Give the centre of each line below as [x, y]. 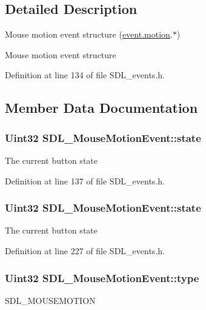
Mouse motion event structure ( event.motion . [89, 34]
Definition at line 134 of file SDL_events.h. [85, 75]
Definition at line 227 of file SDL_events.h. [85, 250]
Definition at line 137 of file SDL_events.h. [85, 180]
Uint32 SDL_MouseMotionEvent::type [102, 278]
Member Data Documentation [101, 108]
